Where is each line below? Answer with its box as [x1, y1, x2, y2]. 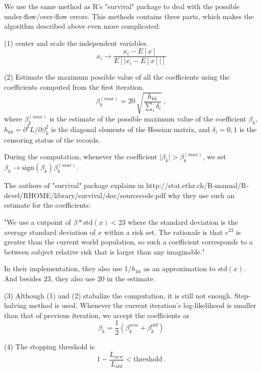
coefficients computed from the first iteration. [4, 82, 144, 92]
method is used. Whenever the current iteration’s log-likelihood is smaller [29, 300, 256, 311]
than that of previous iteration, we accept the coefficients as [4, 309, 189, 320]
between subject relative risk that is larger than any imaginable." [4, 246, 205, 257]
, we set [202, 151, 226, 162]
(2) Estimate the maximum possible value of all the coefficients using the [4, 72, 230, 82]
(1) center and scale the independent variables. [4, 37, 148, 48]
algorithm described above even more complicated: [4, 21, 161, 31]
